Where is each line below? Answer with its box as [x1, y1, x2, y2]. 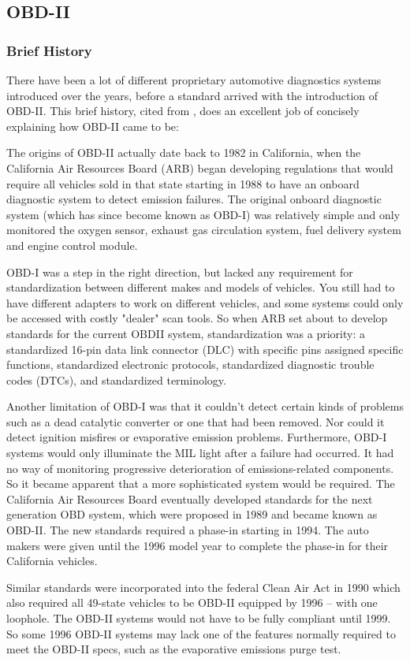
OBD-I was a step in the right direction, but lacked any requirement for [6, 263, 353, 280]
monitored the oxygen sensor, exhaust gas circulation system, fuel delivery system [6, 221, 401, 238]
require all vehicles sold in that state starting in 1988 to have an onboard [6, 175, 360, 192]
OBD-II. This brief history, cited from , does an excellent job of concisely [6, 102, 360, 119]
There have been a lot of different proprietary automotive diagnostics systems [6, 72, 382, 87]
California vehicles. [6, 552, 98, 569]
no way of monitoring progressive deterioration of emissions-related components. [6, 459, 394, 476]
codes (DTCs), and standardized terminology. [6, 371, 226, 388]
